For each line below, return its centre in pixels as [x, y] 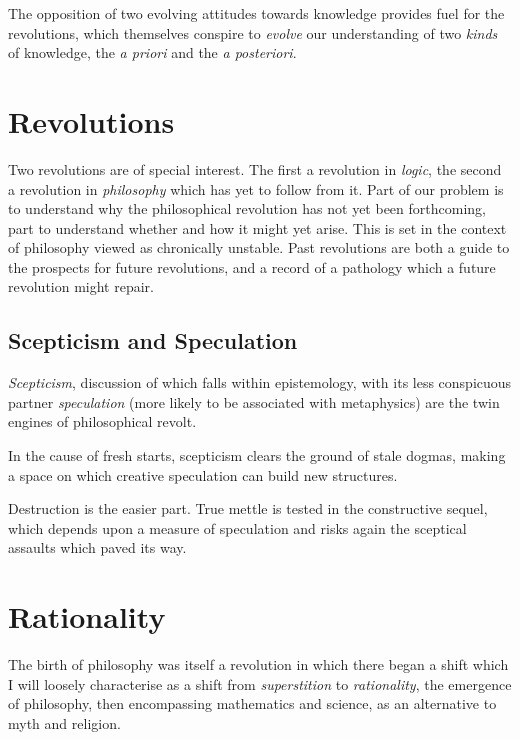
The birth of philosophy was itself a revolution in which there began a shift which [258, 664]
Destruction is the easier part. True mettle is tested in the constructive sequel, [248, 508]
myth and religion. [64, 722]
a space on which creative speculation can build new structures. [203, 474]
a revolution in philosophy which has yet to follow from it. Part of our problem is [256, 188]
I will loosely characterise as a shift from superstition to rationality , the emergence [260, 683]
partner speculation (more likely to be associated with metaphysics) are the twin [254, 401]
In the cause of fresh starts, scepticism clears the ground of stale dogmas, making [257, 455]
